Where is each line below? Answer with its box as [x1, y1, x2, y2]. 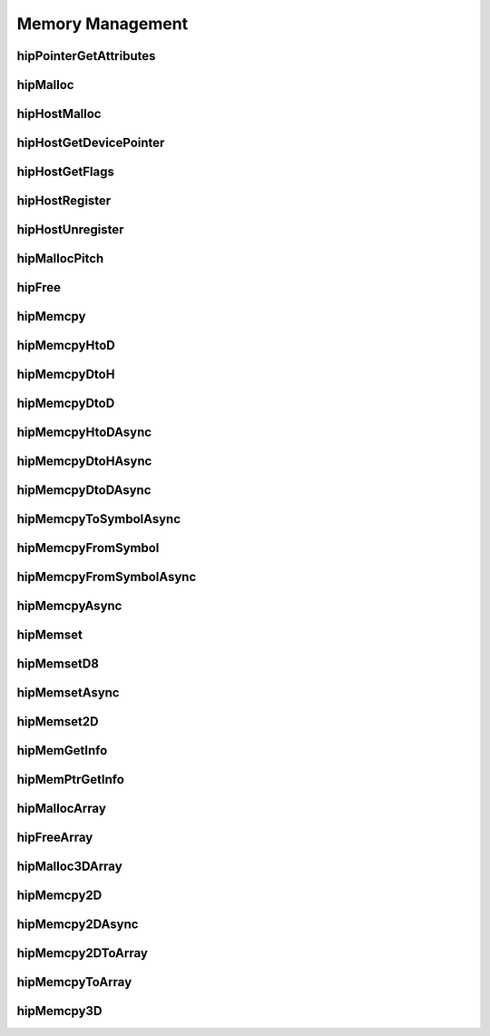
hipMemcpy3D [16, 1003, 103, 1019]
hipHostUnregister [16, 222, 124, 238]
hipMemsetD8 [16, 656, 100, 672]
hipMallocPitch [16, 251, 104, 267]
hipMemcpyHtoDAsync [16, 425, 152, 440]
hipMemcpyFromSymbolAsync [16, 569, 197, 585]
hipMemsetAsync [16, 686, 120, 701]
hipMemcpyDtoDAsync [16, 482, 152, 498]
